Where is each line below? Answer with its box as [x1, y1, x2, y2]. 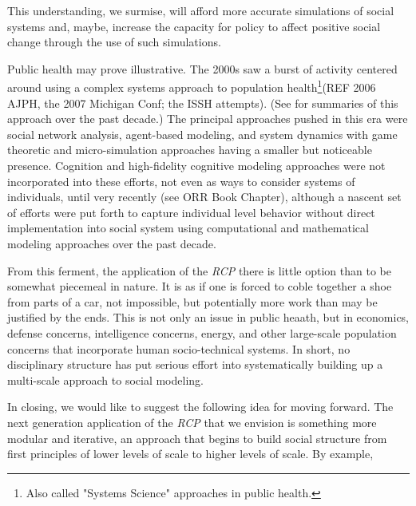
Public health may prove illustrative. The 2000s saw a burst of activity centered [7, 60, 398, 77]
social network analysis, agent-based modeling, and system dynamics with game [7, 125, 398, 142]
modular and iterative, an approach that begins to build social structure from [7, 429, 387, 446]
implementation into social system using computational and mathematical [7, 219, 369, 236]
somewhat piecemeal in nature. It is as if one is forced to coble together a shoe [7, 278, 392, 295]
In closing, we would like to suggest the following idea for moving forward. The [7, 398, 394, 415]
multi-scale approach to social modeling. [7, 371, 204, 388]
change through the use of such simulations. [7, 34, 221, 50]
